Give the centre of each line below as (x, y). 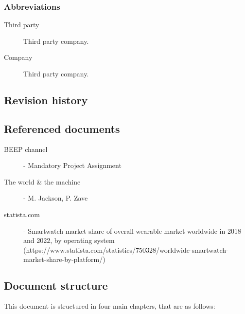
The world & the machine (42, 181)
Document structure (56, 286)
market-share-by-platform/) (64, 259)
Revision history (46, 100)
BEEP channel (26, 149)
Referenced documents (62, 128)
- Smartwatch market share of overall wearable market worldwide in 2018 (132, 231)
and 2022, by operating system (69, 240)
